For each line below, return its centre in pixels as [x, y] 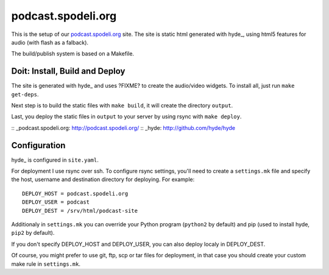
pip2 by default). [33, 233]
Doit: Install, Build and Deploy [68, 71]
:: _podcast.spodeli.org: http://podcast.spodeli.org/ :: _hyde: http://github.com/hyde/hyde [123, 127]
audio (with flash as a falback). [50, 42]
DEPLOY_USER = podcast [56, 202]
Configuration [38, 145]
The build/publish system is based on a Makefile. [73, 54]
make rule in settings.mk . [46, 264]
